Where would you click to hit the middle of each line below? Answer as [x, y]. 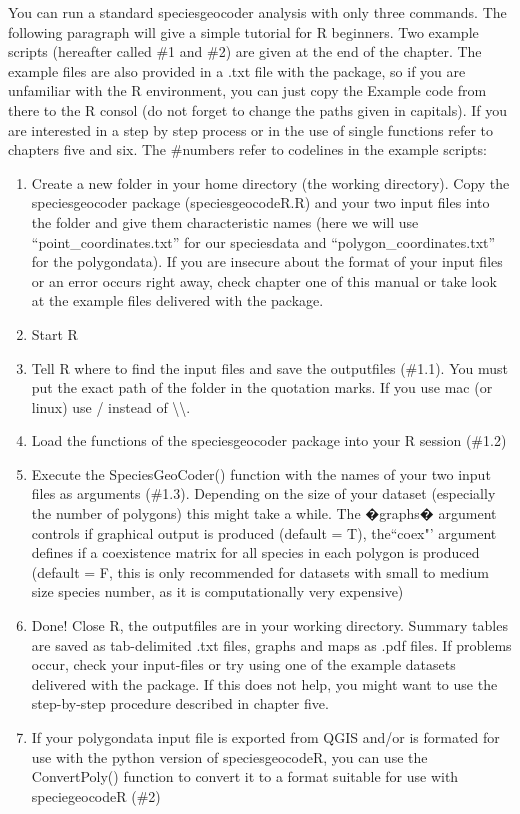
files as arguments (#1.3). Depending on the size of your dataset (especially [263, 493]
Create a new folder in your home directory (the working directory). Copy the [270, 182]
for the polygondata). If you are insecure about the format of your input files [267, 261]
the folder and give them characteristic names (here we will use [225, 221]
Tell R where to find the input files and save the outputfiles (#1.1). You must [269, 367]
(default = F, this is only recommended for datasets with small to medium [260, 571]
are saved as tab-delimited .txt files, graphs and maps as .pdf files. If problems [271, 644]
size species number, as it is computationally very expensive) [217, 591]
